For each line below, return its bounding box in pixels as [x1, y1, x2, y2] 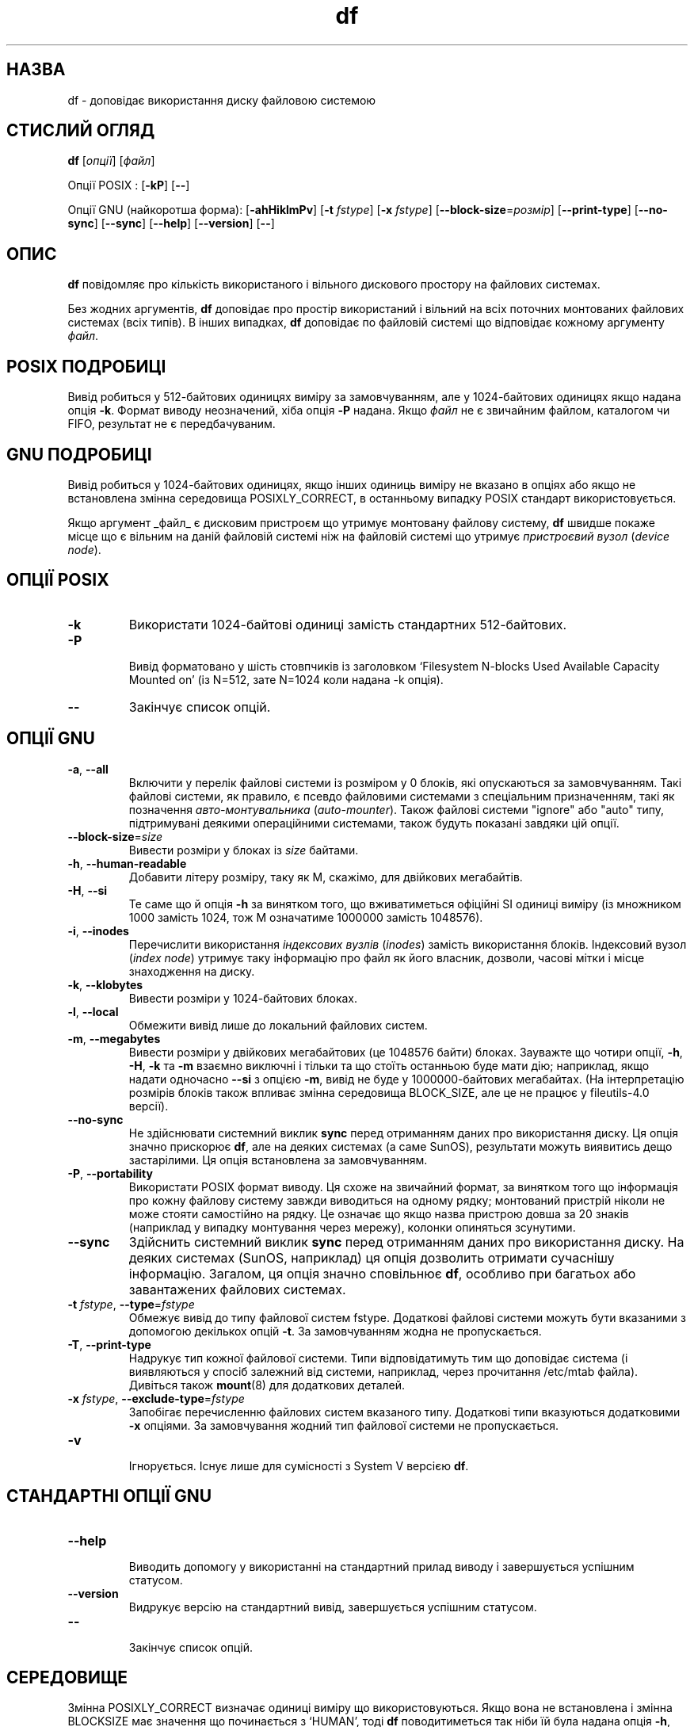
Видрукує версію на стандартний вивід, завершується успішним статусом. [128, 1599, 537, 1614]
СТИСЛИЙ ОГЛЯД [6, 120, 155, 141]
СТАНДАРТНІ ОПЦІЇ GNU [6, 1486, 212, 1507]
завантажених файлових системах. [128, 1281, 346, 1297]
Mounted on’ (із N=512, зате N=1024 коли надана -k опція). [128, 672, 444, 686]
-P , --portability [67, 1166, 153, 1180]
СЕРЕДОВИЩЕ [6, 1667, 128, 1687]
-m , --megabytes [67, 1031, 161, 1045]
